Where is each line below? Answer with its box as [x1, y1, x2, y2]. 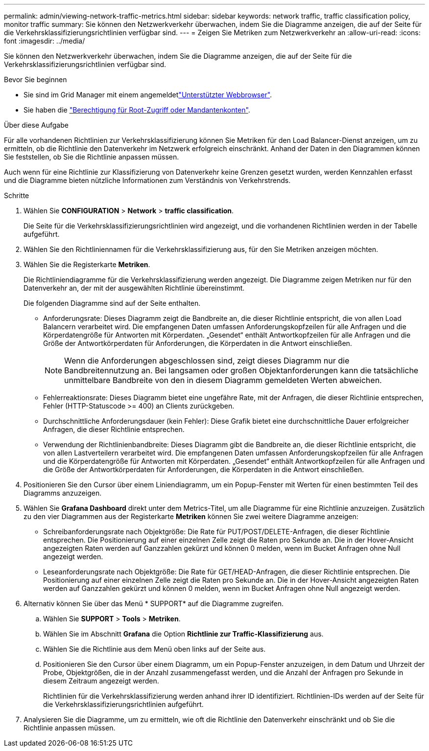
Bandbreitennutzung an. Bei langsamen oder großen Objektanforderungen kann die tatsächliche [64, 365, 419, 375]
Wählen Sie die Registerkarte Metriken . [24, 260, 150, 269]
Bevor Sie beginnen [4, 75, 67, 84]
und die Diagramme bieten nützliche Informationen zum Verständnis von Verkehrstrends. [4, 176, 291, 184]
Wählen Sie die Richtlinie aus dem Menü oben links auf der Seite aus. [43, 645, 266, 653]
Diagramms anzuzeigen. [24, 489, 102, 497]
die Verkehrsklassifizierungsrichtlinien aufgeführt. [43, 700, 204, 708]
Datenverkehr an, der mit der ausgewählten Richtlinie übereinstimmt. [24, 284, 245, 292]
